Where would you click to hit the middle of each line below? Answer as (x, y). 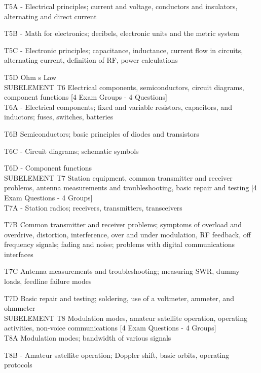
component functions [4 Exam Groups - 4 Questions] (86, 97)
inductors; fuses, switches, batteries (59, 117)
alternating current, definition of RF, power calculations (91, 60)
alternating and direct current (50, 16)
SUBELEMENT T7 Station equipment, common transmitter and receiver (118, 177)
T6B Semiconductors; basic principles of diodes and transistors (102, 133)
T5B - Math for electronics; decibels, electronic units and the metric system (122, 33)
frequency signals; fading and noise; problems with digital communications (120, 244)
